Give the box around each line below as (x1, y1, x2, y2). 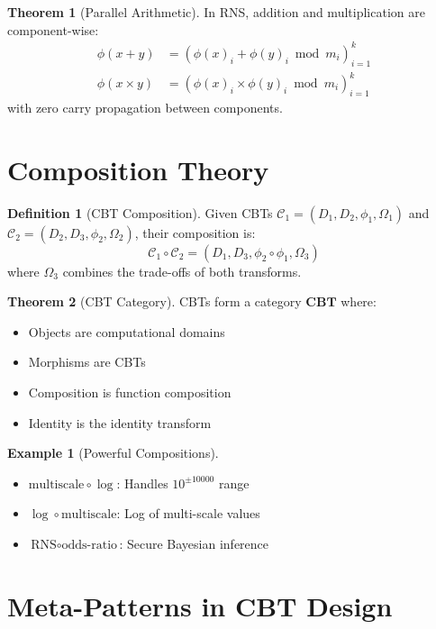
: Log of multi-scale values (116, 504, 260, 523)
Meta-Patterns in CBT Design (7, 587, 393, 624)
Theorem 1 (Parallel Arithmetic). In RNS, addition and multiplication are (7, 3, 425, 21)
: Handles (116, 473, 168, 492)
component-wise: (7, 20, 99, 39)
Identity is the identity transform (28, 413, 212, 432)
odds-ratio (61, 538, 118, 552)
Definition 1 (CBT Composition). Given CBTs (7, 203, 273, 222)
